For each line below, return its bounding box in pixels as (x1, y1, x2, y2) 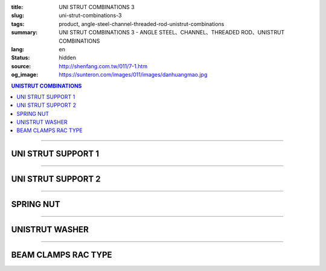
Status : (11, 54, 30, 62)
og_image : (11, 71, 39, 78)
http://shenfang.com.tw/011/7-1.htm (59, 62, 148, 69)
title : (11, 4, 24, 10)
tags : (11, 20, 25, 27)
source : (11, 62, 31, 69)
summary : (11, 29, 38, 36)
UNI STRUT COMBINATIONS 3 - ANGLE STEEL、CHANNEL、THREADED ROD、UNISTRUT (59, 29, 285, 36)
